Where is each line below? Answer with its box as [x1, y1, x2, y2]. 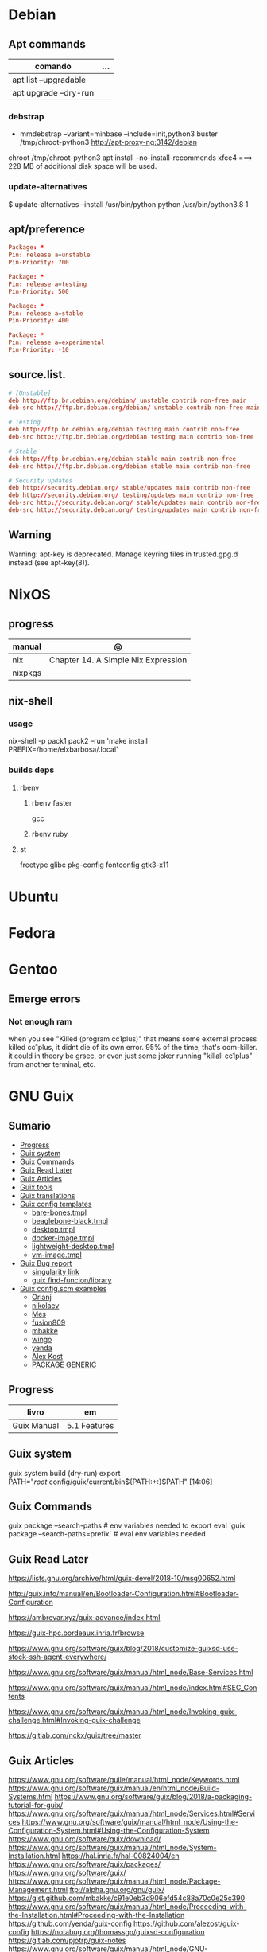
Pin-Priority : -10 [8, 346, 69, 354]
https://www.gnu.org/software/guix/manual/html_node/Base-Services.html [8, 1668, 253, 1677]
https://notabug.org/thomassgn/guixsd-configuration [30, 1927, 205, 1937]
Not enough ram [8, 1016, 72, 1027]
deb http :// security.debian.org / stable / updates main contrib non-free [8, 484, 250, 492]
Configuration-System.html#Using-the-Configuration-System [8, 1825, 210, 1836]
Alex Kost [31, 1352, 64, 1361]
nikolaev [31, 1301, 60, 1310]
